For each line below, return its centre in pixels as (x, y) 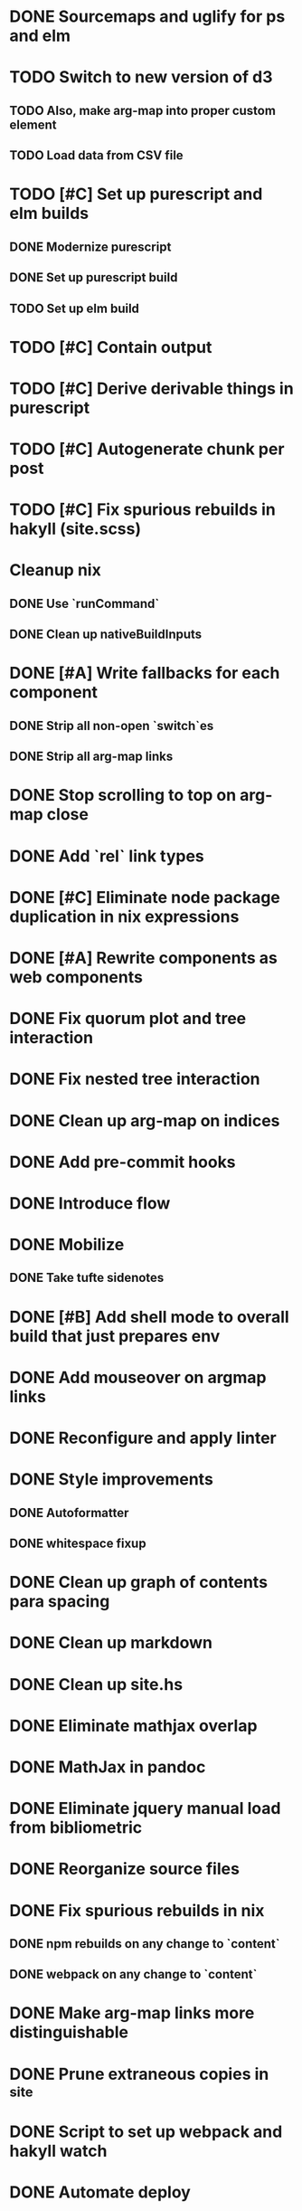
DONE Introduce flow (90, 1203)
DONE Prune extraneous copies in (139, 2074)
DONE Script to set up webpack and (146, 2131)
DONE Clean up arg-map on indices (145, 1120)
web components (76, 977)
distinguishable (69, 2032)
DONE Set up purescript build (94, 278)
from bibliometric (76, 1828)
